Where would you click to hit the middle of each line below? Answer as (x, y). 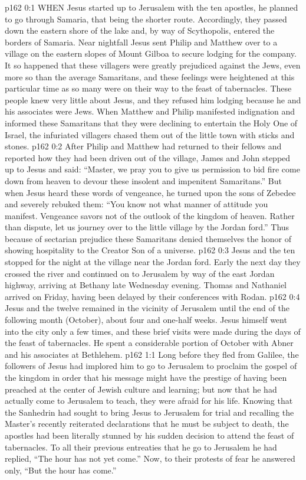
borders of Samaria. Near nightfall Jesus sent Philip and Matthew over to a (141, 42)
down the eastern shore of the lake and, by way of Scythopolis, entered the (140, 30)
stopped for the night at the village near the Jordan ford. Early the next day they (153, 262)
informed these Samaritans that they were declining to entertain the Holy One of (151, 123)
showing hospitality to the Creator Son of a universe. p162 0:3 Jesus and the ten (150, 250)
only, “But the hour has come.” (61, 470)
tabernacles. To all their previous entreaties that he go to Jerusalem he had (141, 447)
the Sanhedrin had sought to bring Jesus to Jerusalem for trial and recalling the (149, 412)
